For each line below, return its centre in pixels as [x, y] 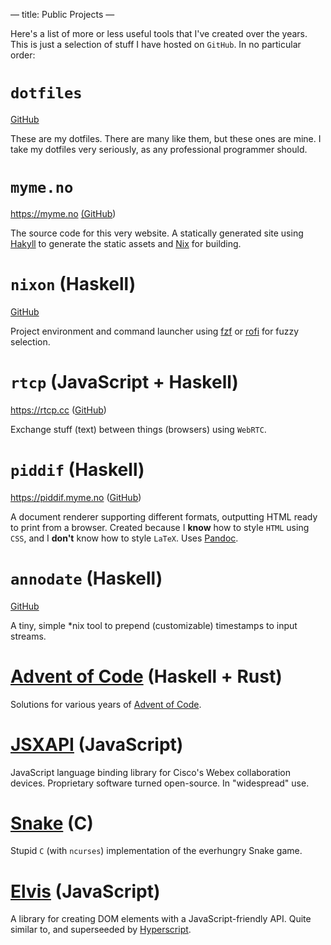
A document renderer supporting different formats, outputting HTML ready [164, 516]
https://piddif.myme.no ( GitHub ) [76, 497]
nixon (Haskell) [73, 284]
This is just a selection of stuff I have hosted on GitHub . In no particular [156, 44]
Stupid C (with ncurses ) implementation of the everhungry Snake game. [156, 851]
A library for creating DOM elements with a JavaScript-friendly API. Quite [161, 919]
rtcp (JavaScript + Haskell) [124, 382]
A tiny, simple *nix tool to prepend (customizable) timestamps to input [154, 625]
